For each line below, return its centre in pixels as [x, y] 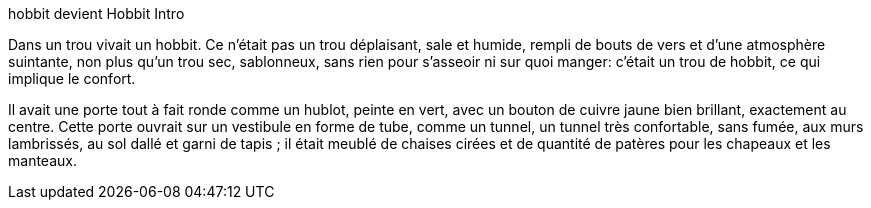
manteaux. [42, 160]
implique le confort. [72, 78]
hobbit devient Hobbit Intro [96, 13]
